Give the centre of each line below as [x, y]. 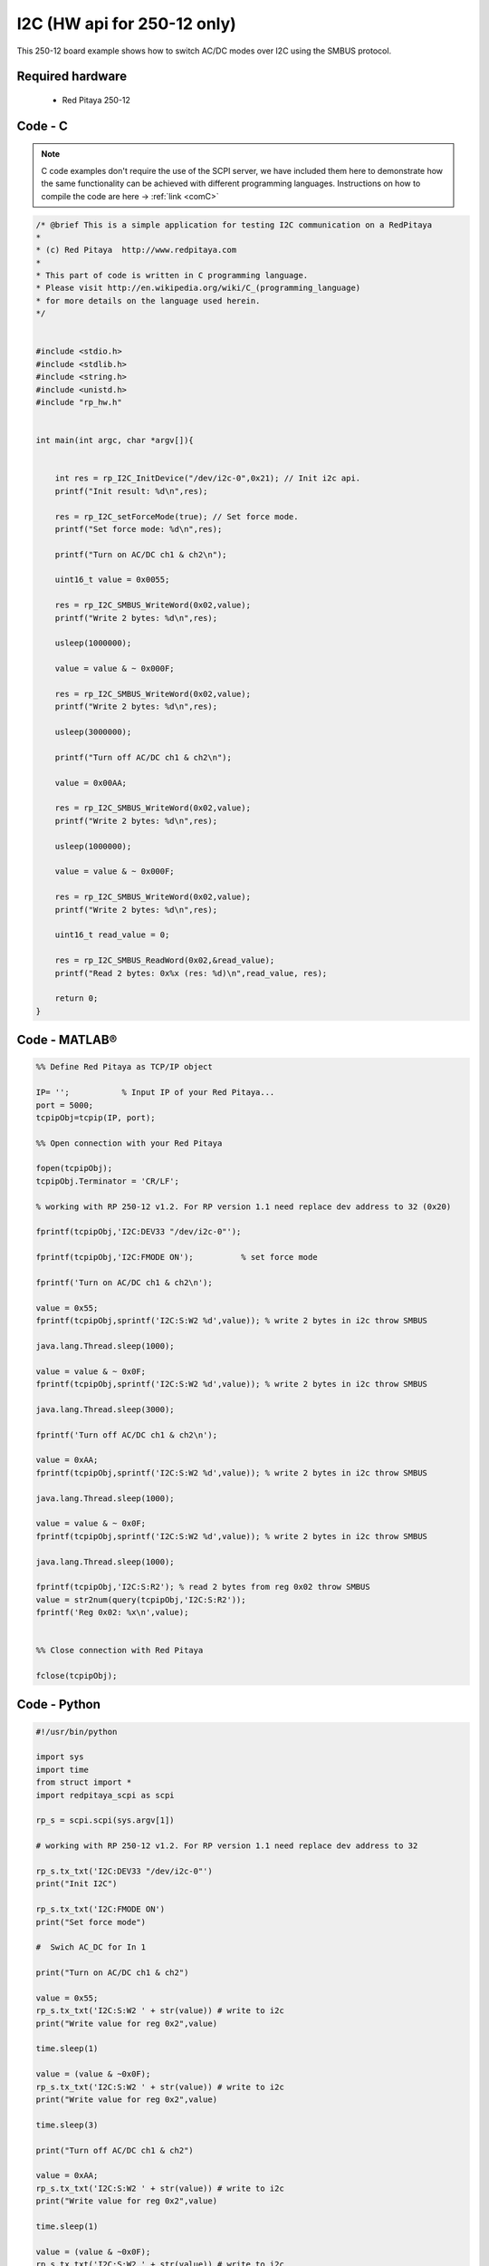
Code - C [42, 126]
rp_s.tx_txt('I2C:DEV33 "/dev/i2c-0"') [124, 1871]
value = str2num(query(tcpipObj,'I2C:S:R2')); [141, 1599]
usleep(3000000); [93, 732]
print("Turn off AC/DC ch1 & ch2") [115, 2150]
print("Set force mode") [91, 1922]
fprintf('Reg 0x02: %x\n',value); [112, 1612]
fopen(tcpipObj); [74, 1168]
